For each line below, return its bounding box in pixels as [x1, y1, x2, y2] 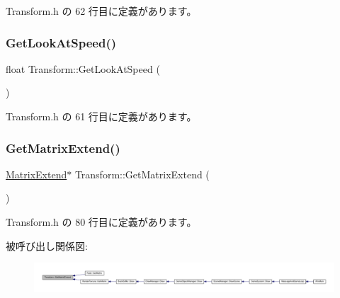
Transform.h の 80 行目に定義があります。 [6, 214, 197, 229]
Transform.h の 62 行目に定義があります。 [6, 4, 197, 18]
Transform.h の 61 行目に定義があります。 [6, 109, 197, 123]
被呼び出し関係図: [6, 238, 88, 253]
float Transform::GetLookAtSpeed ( [6, 61, 160, 76]
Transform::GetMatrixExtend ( [74, 166, 210, 181]
